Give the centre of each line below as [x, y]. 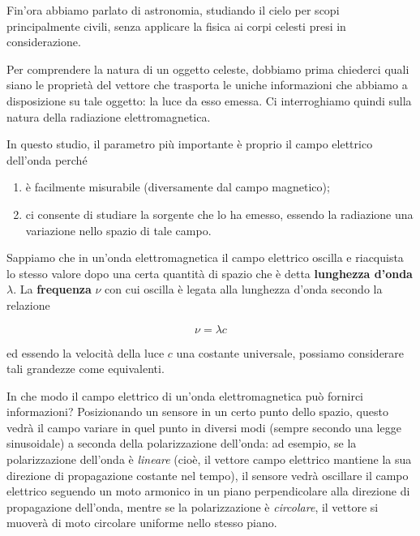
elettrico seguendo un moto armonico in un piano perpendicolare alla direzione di [208, 491]
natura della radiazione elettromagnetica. [109, 116]
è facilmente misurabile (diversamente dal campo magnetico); [178, 187]
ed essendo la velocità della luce [86, 352]
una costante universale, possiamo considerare [290, 352]
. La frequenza [52, 289]
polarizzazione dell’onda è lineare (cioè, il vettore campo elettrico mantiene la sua [209, 459]
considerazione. [44, 42]
